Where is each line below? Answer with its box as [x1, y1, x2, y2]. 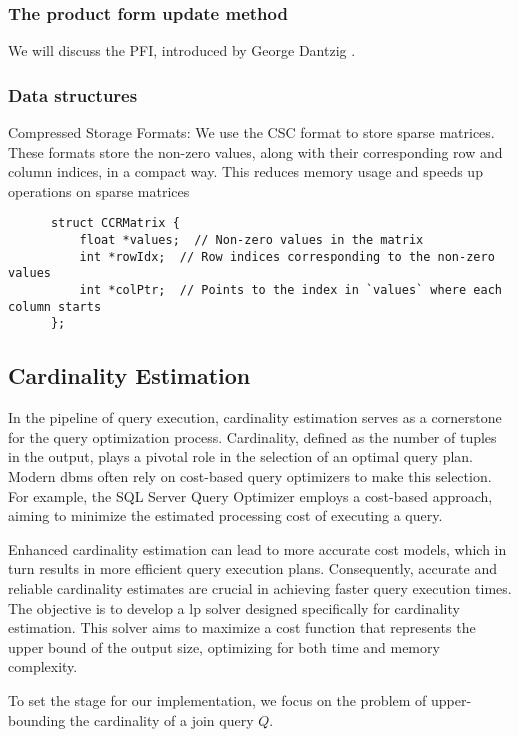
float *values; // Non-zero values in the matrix [79, 233, 424, 248]
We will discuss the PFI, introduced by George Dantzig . [8, 40, 356, 61]
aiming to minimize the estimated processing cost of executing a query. [8, 505, 443, 526]
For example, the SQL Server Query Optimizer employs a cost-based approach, [8, 485, 493, 506]
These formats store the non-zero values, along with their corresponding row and [8, 141, 503, 162]
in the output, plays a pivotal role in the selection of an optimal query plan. [8, 446, 473, 467]
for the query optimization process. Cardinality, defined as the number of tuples [8, 426, 497, 447]
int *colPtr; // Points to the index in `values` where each [79, 283, 502, 298]
